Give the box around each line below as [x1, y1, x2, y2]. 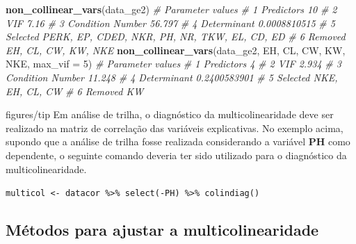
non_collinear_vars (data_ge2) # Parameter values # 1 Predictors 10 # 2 [6, 2, 337, 16]
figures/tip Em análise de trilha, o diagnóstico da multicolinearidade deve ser [6, 107, 334, 122]
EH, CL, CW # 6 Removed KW [6, 83, 144, 98]
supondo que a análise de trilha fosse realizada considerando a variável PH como [6, 134, 350, 149]
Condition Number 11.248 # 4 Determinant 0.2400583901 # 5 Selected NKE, [6, 70, 338, 84]
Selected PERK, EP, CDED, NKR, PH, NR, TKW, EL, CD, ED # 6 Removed [6, 29, 346, 44]
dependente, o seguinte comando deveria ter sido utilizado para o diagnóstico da [6, 147, 347, 162]
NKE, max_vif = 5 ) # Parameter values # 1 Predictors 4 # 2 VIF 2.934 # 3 [6, 56, 341, 71]
